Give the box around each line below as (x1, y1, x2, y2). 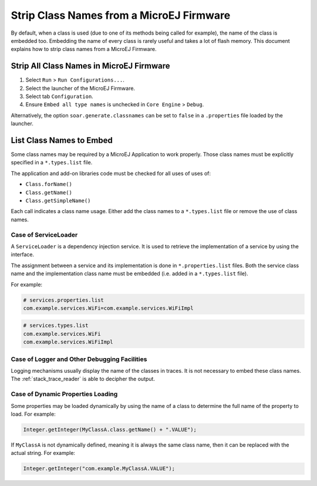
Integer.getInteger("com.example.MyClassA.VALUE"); (23, 465, 176, 472)
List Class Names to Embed (11, 136, 113, 145)
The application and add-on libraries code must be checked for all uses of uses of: (11, 170, 211, 177)
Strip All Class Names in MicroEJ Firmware (11, 61, 170, 71)
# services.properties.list (23, 296, 104, 303)
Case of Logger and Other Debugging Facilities (11, 355, 147, 363)
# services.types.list (23, 322, 89, 329)
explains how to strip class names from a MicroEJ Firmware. (11, 46, 157, 53)
